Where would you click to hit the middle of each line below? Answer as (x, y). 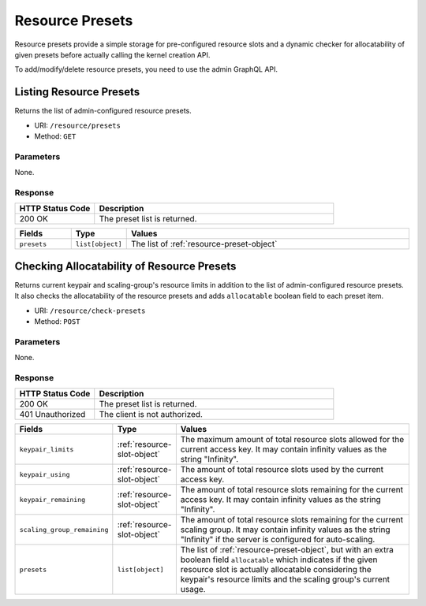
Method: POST (57, 321)
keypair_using (45, 474)
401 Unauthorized (52, 415)
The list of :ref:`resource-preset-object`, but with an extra (287, 550)
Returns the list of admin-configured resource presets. (103, 111)
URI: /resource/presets (78, 125)
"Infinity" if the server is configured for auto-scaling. (278, 540)
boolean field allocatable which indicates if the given (279, 560)
